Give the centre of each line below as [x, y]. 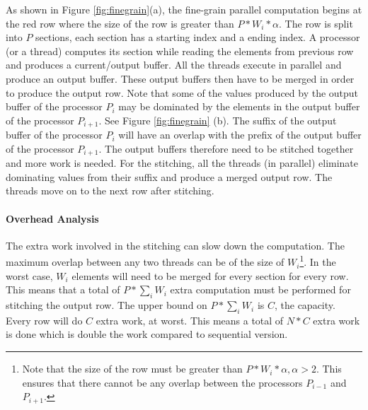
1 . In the [318, 261]
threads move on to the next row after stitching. [110, 191]
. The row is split [316, 23]
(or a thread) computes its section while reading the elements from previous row [180, 51]
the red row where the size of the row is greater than [120, 23]
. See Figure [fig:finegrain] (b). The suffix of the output [218, 120]
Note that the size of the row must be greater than [132, 369]
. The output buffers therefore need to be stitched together [226, 148]
